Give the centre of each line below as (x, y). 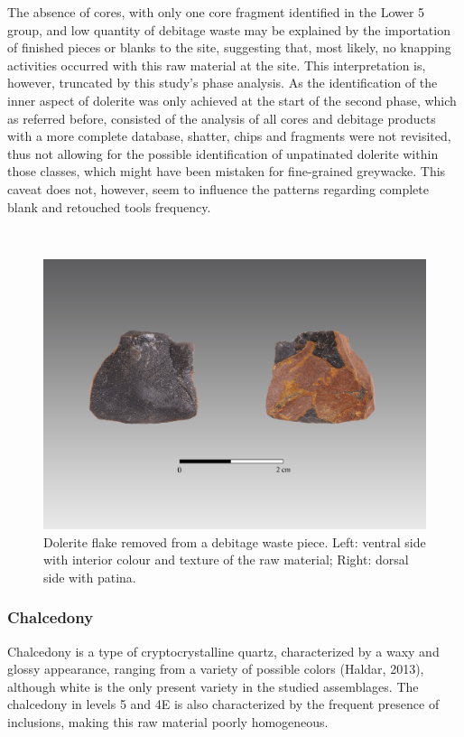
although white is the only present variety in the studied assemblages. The (213, 686)
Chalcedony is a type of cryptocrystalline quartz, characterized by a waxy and (223, 651)
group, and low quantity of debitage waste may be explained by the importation (229, 29)
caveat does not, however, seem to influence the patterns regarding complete (218, 188)
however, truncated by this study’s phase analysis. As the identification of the (223, 83)
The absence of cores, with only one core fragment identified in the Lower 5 (216, 12)
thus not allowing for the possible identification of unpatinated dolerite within (223, 153)
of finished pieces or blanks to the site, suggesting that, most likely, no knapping (229, 47)
